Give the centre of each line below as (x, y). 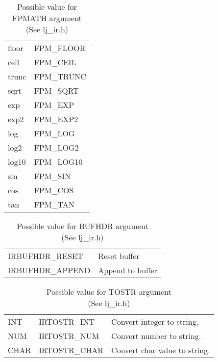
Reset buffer (119, 256)
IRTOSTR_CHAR (71, 350)
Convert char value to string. (161, 350)
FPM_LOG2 (56, 147)
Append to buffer (128, 270)
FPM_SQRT (56, 90)
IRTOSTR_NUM (69, 336)
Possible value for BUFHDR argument (83, 226)
